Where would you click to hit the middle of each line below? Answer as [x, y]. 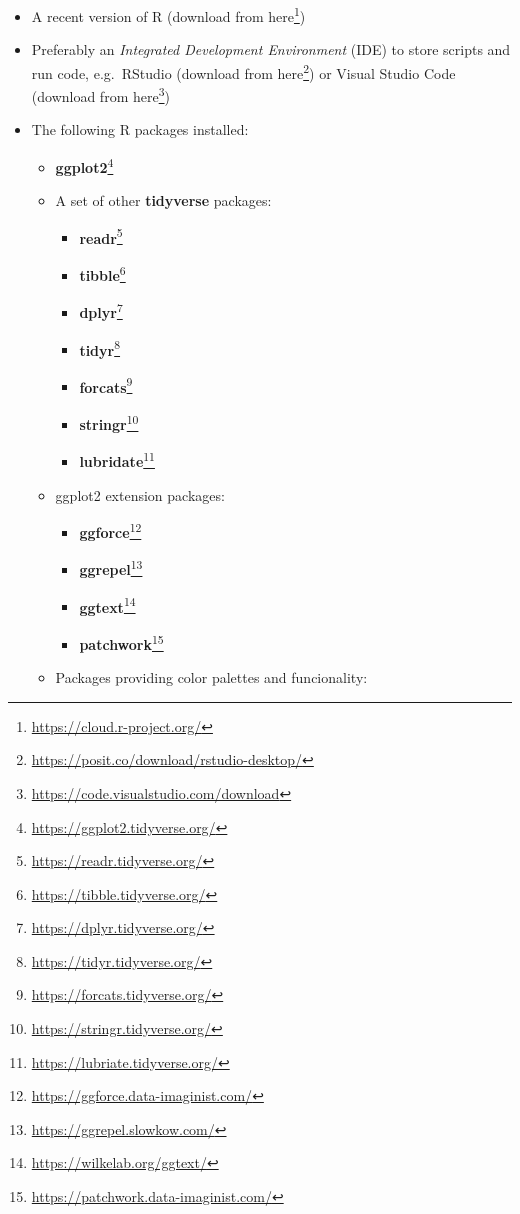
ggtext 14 [107, 605]
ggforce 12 [110, 530]
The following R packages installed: [140, 129]
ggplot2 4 [84, 165]
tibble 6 [102, 273]
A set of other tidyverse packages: [163, 200]
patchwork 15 [121, 642]
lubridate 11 [117, 459]
